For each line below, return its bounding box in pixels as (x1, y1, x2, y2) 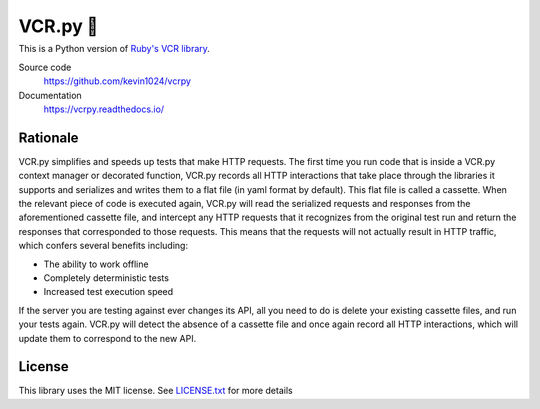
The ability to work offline (43, 258, 149, 270)
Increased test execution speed (43, 286, 174, 298)
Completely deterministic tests (43, 271, 170, 284)
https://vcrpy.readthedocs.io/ (43, 103, 165, 115)
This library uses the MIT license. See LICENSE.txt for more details (18, 385, 294, 397)
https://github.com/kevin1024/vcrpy (43, 75, 192, 87)
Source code (18, 61, 72, 73)
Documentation (18, 89, 82, 101)
